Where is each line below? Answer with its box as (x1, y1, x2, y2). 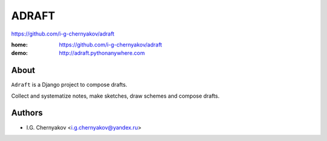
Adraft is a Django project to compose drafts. (11, 81, 127, 89)
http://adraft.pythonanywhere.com (59, 49, 145, 57)
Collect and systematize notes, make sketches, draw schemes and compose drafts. (11, 92, 220, 99)
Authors (11, 108, 43, 118)
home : (11, 41, 28, 48)
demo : (11, 49, 28, 57)
